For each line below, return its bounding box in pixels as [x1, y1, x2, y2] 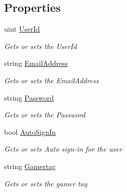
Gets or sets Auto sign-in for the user [4, 143, 122, 154]
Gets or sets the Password [4, 109, 86, 120]
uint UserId [4, 23, 40, 34]
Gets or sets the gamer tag [4, 178, 88, 188]
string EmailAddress [4, 58, 68, 68]
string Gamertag [4, 160, 56, 171]
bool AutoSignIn [4, 126, 56, 137]
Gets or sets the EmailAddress [4, 75, 99, 85]
